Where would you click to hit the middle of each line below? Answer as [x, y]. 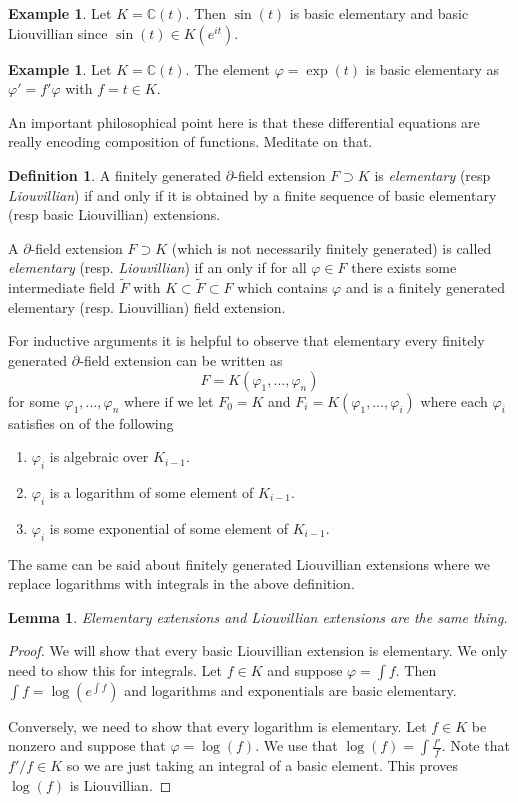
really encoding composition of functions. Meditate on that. [190, 141]
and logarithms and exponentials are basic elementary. [290, 689]
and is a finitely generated [425, 287]
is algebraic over [99, 456]
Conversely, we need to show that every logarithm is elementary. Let [217, 725]
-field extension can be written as [181, 359]
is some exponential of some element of [168, 527]
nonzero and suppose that [87, 745]
